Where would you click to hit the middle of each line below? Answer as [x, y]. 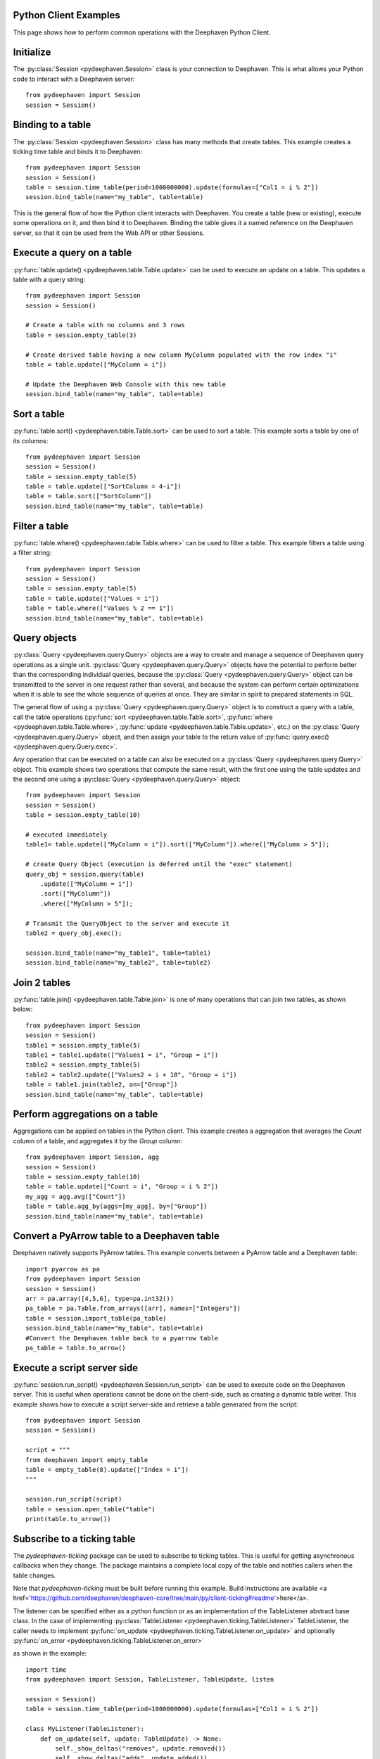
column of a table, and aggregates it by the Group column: [98, 1141]
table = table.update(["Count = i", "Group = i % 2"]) [122, 1187]
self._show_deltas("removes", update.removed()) [141, 1748]
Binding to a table [52, 125]
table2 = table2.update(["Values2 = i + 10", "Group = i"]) [131, 1074]
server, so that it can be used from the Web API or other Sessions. [109, 233]
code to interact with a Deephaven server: [74, 79]
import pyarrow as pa [63, 1269]
